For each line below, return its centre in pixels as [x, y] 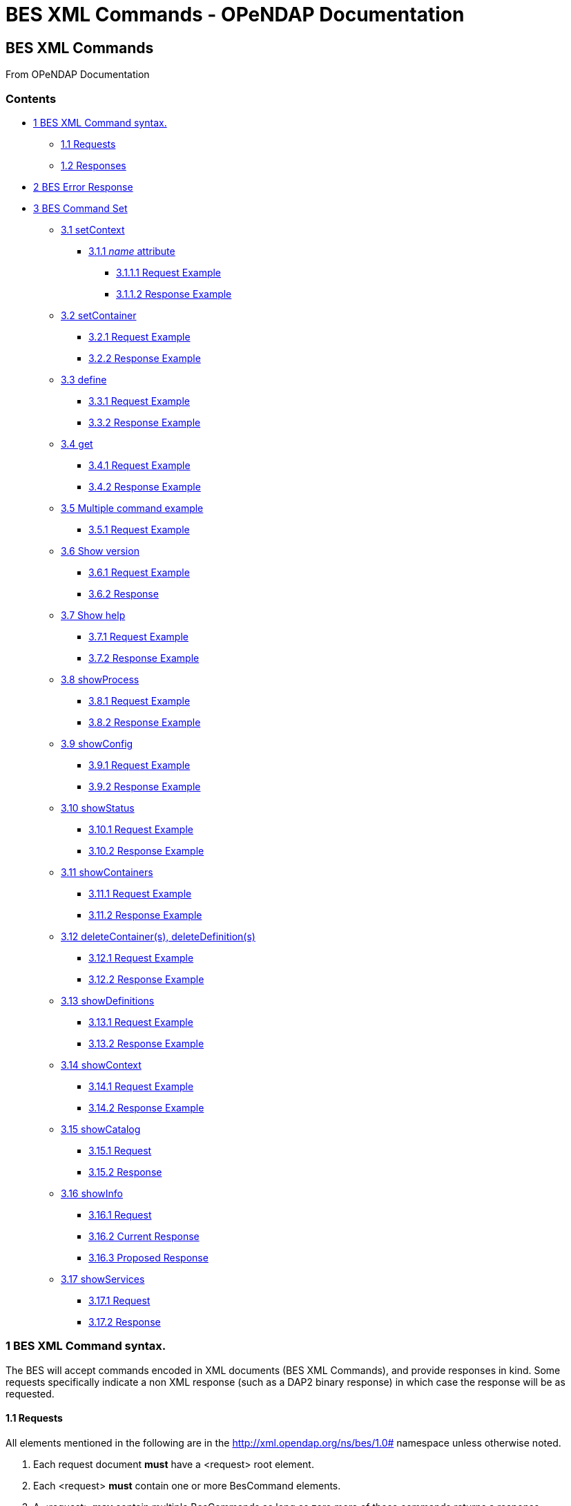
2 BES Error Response [83, 187]
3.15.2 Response [125, 1172]
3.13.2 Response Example [146, 1043]
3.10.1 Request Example [141, 829]
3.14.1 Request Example [141, 1086]
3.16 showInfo [92, 1193]
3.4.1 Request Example [139, 465]
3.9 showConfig [97, 743]
